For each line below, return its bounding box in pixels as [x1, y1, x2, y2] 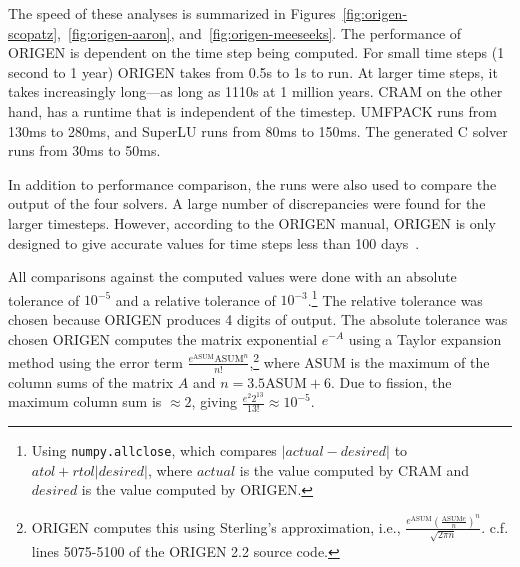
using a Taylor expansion [348, 328, 502, 349]
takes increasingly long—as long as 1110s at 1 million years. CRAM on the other [8, 81, 503, 102]
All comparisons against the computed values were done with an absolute [8, 266, 457, 287]
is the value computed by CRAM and [239, 459, 470, 480]
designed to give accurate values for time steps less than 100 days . [8, 232, 420, 253]
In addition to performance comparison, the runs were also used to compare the [8, 173, 497, 194]
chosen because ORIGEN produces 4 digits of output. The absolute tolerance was [8, 308, 508, 329]
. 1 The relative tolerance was [307, 286, 483, 310]
